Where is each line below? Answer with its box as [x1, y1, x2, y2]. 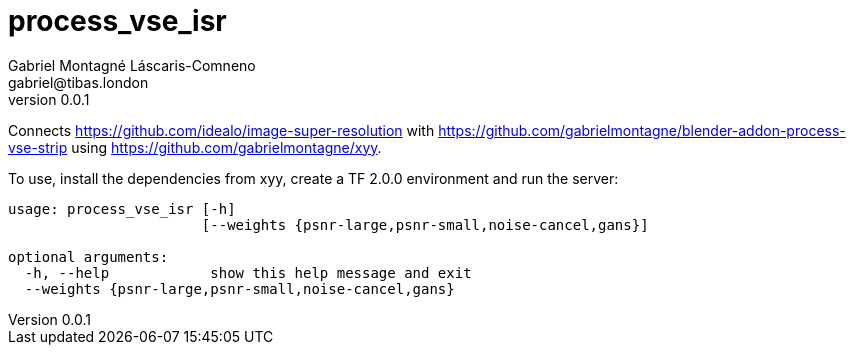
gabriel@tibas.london [8, 73, 149, 91]
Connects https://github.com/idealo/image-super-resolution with [8, 121, 435, 139]
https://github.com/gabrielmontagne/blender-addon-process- [438, 121, 846, 139]
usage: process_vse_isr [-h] [8, 200, 236, 217]
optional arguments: [8, 248, 169, 265]
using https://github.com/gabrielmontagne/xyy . [71, 138, 382, 156]
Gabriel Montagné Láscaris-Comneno [8, 56, 256, 74]
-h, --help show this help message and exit [24, 264, 472, 281]
